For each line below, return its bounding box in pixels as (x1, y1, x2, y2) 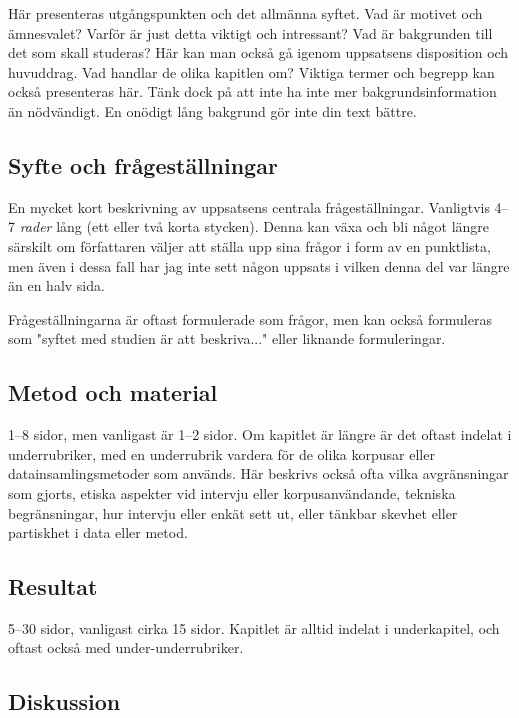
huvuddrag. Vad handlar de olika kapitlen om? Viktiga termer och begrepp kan (8, 61, 495, 82)
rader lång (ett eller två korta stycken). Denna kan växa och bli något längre (19, 216, 490, 237)
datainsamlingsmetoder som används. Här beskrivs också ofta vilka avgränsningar (8, 463, 509, 484)
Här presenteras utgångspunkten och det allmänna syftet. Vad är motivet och (8, 3, 483, 23)
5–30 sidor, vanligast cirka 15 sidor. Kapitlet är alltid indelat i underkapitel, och (8, 617, 500, 638)
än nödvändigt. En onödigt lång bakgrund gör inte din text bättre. (8, 100, 417, 121)
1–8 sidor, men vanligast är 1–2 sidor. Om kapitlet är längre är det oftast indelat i (8, 424, 512, 445)
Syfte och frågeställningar (8, 149, 278, 180)
